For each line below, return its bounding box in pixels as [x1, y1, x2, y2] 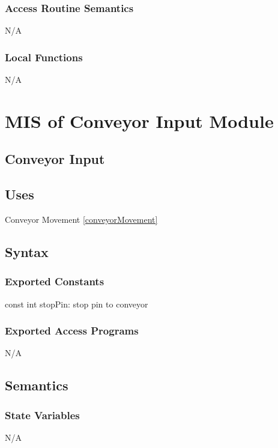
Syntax [5, 242, 49, 261]
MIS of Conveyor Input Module [5, 108, 274, 133]
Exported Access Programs [5, 323, 139, 338]
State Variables [5, 407, 80, 422]
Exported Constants [5, 274, 104, 289]
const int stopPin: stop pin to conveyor [5, 297, 148, 310]
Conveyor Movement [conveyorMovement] [5, 213, 158, 225]
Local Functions [5, 49, 83, 64]
